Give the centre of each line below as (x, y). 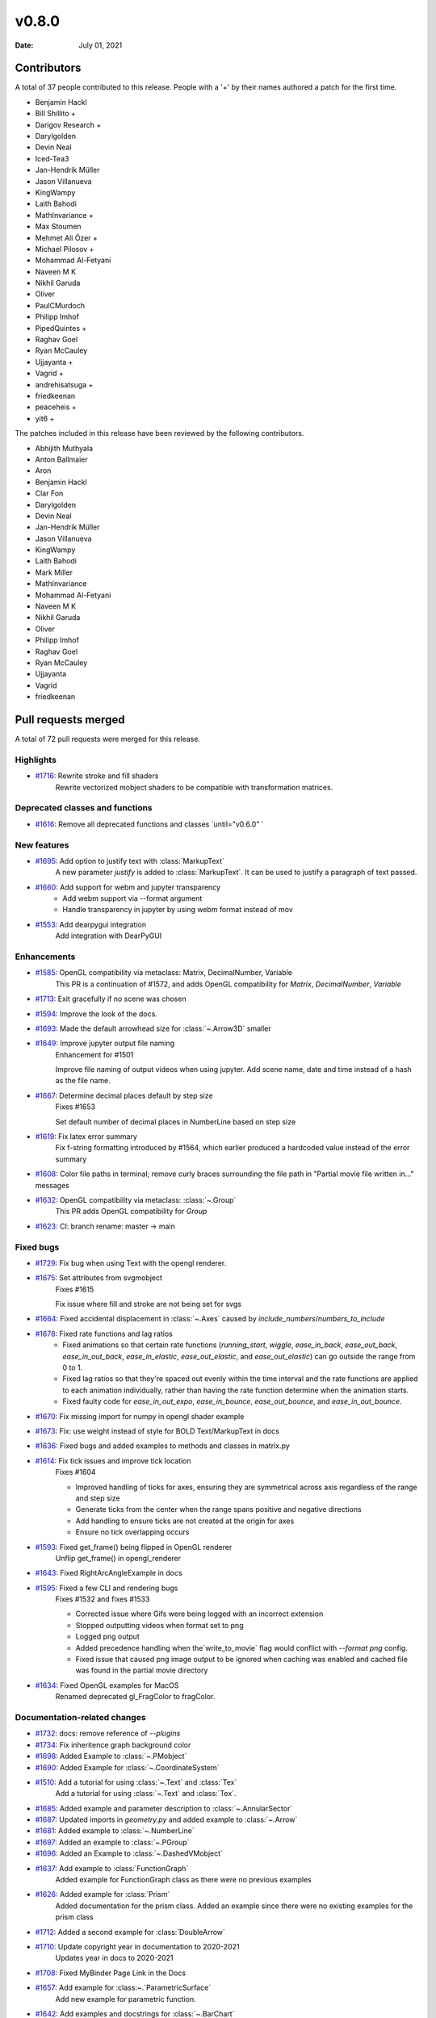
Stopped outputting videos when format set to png (159, 1625)
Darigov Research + (68, 124)
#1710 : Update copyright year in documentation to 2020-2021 (137, 1946)
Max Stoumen (58, 227)
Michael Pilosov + (65, 249)
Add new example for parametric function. (126, 1999)
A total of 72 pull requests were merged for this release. (108, 739)
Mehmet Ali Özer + (67, 237)
